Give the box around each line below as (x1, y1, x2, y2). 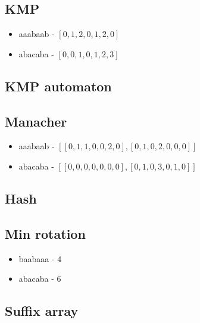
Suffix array (5, 302, 79, 320)
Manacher (5, 112, 67, 130)
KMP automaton (5, 76, 112, 95)
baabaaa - (18, 252, 55, 264)
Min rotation (5, 224, 86, 242)
